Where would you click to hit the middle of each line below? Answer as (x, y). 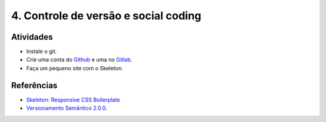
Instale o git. (42, 52)
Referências (34, 85)
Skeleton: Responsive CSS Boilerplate (73, 100)
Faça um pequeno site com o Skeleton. (75, 68)
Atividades (32, 37)
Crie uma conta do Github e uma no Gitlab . (79, 59)
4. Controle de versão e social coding (106, 16)
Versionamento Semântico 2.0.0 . (67, 108)
